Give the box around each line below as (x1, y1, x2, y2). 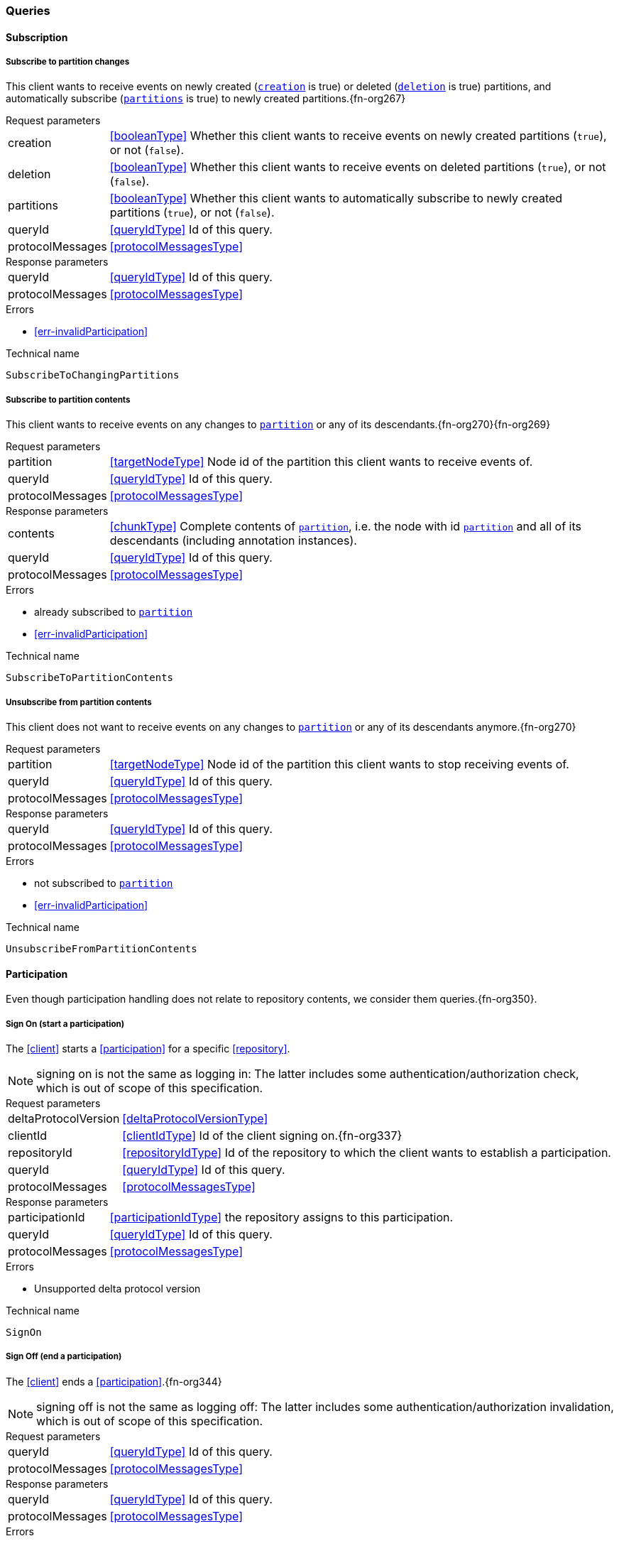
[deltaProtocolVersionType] (122, 1111, 268, 1126)
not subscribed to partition (34, 876, 173, 889)
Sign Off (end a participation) (6, 1351, 122, 1362)
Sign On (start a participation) (6, 1018, 125, 1029)
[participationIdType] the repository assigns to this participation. (109, 1209, 454, 1224)
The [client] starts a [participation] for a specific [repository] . (6, 1042, 290, 1055)
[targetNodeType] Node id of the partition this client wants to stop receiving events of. (109, 756, 569, 771)
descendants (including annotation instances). (109, 533, 357, 548)
